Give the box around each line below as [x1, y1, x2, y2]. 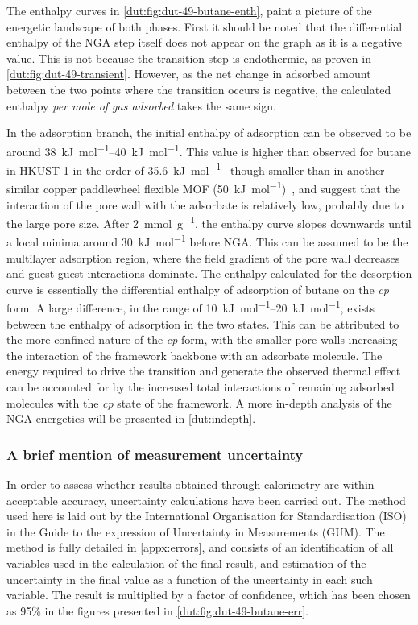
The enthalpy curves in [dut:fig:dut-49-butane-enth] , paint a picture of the [6, 2, 372, 19]
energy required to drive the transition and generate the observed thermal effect [6, 362, 401, 379]
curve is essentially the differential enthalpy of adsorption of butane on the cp [6, 280, 389, 297]
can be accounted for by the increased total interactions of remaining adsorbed [6, 379, 395, 395]
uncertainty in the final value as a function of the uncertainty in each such [6, 570, 373, 587]
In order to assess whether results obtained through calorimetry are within [6, 476, 375, 492]
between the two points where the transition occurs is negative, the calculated [6, 81, 391, 97]
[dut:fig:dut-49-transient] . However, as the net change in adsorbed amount [6, 65, 371, 82]
